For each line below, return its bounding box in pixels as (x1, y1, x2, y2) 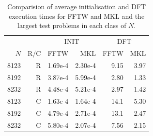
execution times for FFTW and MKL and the (9, 11, 145, 21)
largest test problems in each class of (17, 20, 126, 30)
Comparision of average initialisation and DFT (7, 1, 146, 11)
